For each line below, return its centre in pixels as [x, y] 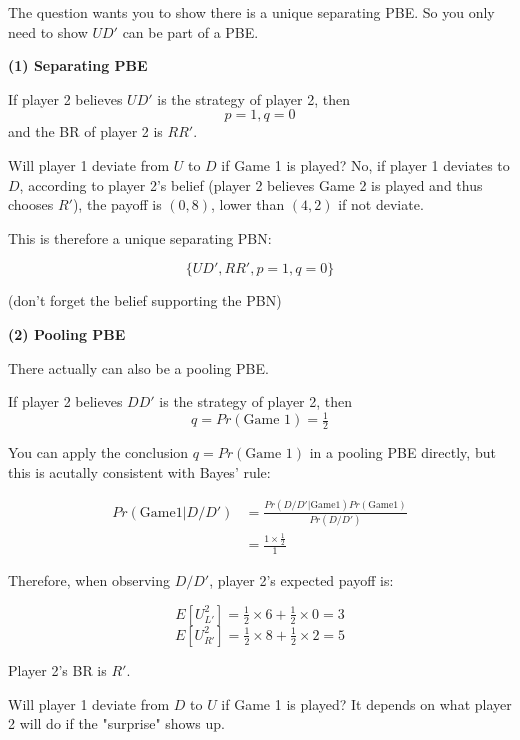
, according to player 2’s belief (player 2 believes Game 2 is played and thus [251, 184]
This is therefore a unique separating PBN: [140, 237]
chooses [31, 204]
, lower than [248, 204]
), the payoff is [117, 204]
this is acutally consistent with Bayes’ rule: [139, 471]
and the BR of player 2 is [85, 131]
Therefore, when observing [89, 580]
